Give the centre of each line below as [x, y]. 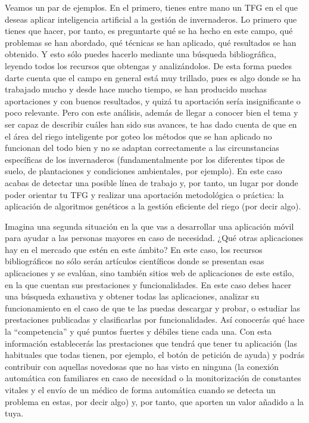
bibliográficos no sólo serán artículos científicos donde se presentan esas [135, 261]
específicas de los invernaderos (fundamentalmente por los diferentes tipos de [145, 159]
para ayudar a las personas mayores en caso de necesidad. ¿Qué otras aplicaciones [154, 238]
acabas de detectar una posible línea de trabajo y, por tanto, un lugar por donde [152, 182]
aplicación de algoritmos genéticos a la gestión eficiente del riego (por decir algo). [153, 206]
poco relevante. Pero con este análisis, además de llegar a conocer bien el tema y [152, 112]
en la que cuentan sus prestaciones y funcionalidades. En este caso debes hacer [148, 284]
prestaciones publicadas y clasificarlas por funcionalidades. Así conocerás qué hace [155, 319]
